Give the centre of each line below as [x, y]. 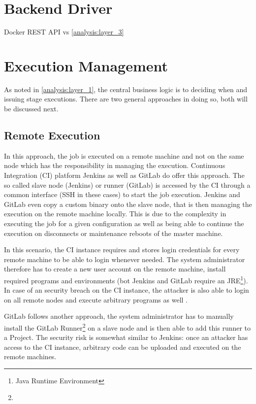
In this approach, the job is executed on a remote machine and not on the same [124, 155]
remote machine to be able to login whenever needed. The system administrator [125, 259]
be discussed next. [31, 109]
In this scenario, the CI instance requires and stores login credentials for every [122, 250]
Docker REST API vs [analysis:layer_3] [64, 32]
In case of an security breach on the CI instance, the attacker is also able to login [127, 290]
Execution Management [86, 65]
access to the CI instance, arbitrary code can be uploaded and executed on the [123, 347]
